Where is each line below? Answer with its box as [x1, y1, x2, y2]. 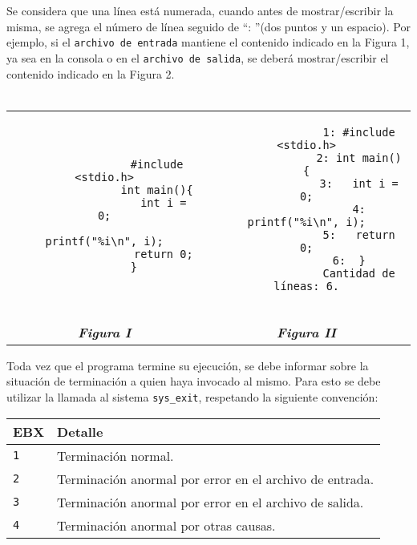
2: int [316, 151, 356, 164]
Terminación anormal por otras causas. [57, 515, 276, 535]
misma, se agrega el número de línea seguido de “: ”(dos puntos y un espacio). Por [6, 18, 411, 34]
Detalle [57, 422, 103, 441]
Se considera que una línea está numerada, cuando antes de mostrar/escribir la [6, 2, 394, 18]
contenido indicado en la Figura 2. [6, 65, 175, 82]
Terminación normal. [57, 446, 174, 465]
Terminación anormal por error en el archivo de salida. [57, 492, 364, 511]
